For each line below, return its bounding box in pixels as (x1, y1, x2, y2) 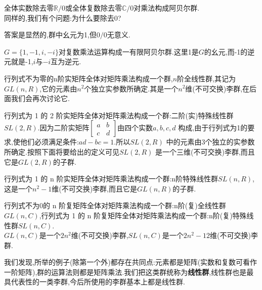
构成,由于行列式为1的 (178, 122, 248, 133)
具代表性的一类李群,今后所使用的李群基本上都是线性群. (4, 276, 185, 287)
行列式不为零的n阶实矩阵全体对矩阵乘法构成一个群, (4, 73, 173, 83)
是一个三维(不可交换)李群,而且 (155, 146, 255, 157)
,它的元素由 (39, 83, 77, 93)
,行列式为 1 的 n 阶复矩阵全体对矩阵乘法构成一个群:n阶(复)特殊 (39, 210, 247, 220)
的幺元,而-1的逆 (204, 46, 255, 57)
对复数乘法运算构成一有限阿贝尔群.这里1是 (58, 46, 199, 57)
